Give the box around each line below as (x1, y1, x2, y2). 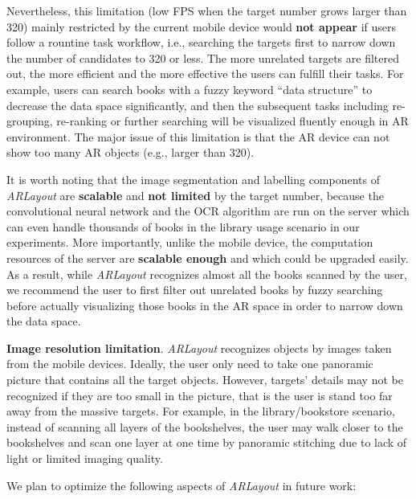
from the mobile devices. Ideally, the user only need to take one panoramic (6, 355, 373, 372)
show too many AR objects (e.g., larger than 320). (6, 144, 255, 161)
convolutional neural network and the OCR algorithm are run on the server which (6, 202, 410, 219)
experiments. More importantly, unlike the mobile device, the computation (6, 234, 373, 251)
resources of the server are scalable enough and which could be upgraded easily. (6, 249, 409, 266)
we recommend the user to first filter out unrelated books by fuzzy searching (6, 281, 383, 298)
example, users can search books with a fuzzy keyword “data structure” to (6, 80, 373, 97)
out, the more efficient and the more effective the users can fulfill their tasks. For (6, 65, 404, 82)
